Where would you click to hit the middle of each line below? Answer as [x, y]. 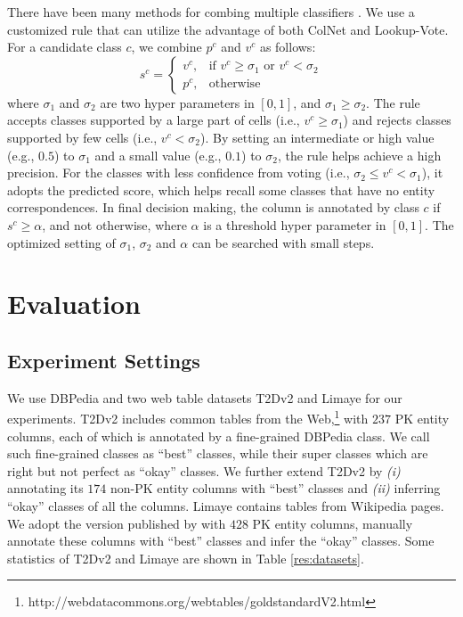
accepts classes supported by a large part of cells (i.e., [154, 120]
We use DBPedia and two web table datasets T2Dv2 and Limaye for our [205, 397]
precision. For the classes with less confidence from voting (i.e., [179, 173]
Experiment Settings [104, 360]
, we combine [167, 47]
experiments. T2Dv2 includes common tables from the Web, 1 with [188, 417]
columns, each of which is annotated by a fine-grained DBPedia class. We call [219, 436]
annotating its [45, 488]
